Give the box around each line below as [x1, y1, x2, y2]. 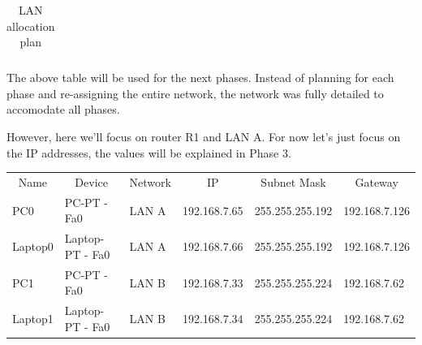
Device [75, 174, 108, 190]
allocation [6, 17, 55, 34]
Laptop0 [12, 238, 54, 255]
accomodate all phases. [6, 101, 120, 118]
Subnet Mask [261, 174, 326, 190]
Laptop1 [12, 309, 54, 326]
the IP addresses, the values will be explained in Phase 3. [6, 144, 291, 161]
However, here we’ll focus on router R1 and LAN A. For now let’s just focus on [6, 128, 401, 145]
